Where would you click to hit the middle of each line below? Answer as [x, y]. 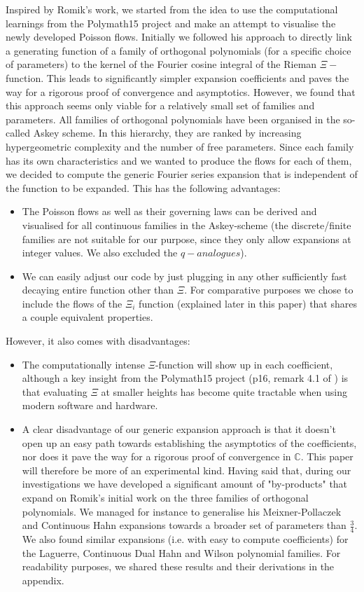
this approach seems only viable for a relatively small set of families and [160, 105]
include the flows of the [72, 303]
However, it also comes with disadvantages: [98, 341]
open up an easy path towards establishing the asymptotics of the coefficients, [189, 442]
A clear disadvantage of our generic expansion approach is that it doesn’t [179, 429]
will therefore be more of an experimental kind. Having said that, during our [187, 470]
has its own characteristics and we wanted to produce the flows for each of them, [179, 160]
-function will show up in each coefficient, [244, 364]
